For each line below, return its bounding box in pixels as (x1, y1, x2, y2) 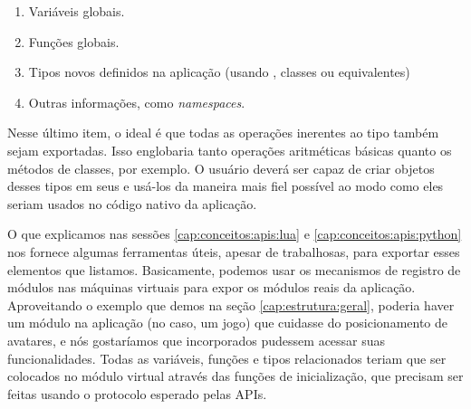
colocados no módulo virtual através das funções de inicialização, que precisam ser (7, 366, 464, 385)
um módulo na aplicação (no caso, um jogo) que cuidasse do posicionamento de (7, 313, 448, 332)
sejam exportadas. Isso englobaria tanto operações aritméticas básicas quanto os (7, 140, 452, 159)
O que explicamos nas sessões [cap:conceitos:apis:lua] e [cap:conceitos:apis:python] (7, 224, 462, 243)
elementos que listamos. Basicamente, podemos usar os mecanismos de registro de (7, 260, 461, 279)
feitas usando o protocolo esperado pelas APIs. (7, 384, 267, 403)
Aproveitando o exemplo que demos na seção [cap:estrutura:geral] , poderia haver (7, 295, 455, 314)
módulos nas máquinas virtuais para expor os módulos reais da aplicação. (7, 278, 416, 297)
